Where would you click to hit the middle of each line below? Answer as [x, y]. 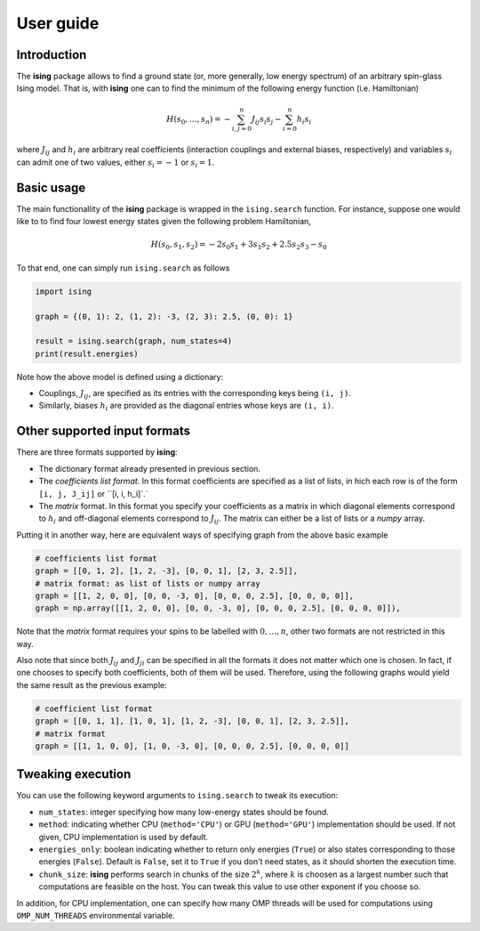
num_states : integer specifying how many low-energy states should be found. [184, 812]
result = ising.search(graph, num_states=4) [134, 341]
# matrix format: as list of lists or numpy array [148, 583]
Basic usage [51, 187]
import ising [64, 291]
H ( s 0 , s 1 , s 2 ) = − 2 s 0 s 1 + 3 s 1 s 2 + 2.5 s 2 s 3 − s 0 [239, 246]
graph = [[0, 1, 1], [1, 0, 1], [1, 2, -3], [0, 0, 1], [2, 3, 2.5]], [192, 721]
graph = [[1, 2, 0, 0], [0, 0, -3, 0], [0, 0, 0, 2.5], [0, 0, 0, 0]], [195, 595]
